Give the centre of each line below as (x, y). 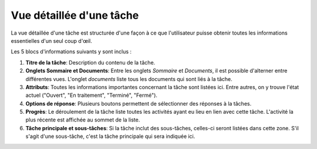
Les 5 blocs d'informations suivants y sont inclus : (71, 52)
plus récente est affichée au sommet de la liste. (83, 120)
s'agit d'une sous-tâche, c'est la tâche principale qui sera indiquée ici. (110, 136)
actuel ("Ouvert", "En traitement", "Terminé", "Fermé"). (92, 95)
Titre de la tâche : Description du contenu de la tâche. (90, 62)
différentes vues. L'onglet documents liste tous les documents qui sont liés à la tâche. (129, 79)
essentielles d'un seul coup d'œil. (51, 40)
